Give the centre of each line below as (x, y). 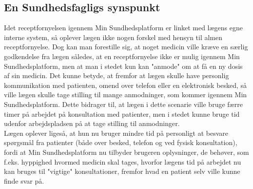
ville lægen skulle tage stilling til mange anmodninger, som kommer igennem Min (126, 94)
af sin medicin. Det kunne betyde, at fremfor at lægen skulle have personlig (117, 75)
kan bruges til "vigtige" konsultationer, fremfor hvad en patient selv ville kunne (122, 171)
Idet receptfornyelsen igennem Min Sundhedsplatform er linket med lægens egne (123, 28)
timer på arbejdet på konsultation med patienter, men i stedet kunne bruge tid (122, 114)
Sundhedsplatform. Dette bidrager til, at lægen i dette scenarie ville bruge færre (123, 104)
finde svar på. (24, 180)
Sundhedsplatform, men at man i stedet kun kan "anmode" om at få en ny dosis (123, 66)
